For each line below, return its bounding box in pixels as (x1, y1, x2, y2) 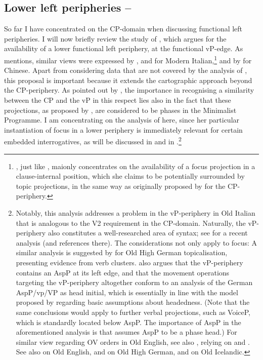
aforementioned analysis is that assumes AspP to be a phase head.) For (16, 327, 237, 337)
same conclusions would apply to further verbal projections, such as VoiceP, (16, 306, 251, 317)
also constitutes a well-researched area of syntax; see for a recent (48, 227, 248, 238)
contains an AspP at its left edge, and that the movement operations (16, 267, 230, 277)
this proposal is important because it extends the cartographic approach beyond (4, 74, 252, 85)
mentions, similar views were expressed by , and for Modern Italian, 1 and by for (4, 53, 252, 65)
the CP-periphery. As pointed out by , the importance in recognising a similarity (4, 85, 254, 95)
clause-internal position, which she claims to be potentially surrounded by (16, 171, 245, 181)
